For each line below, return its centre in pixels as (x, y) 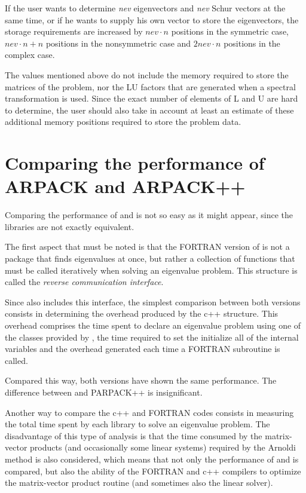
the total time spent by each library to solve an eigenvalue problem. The (137, 424)
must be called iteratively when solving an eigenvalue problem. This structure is (151, 270)
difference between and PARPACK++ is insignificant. (104, 392)
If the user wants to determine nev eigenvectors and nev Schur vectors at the (145, 8)
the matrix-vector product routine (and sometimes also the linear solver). (139, 483)
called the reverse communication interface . (84, 282)
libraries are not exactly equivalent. (70, 226)
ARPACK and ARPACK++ (125, 186)
